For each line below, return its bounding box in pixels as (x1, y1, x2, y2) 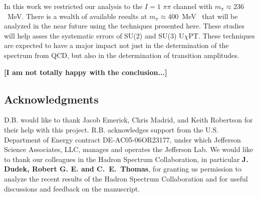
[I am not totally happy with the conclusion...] (4, 66, 167, 77)
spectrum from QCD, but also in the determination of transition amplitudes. (4, 49, 239, 60)
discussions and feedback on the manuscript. (4, 183, 140, 193)
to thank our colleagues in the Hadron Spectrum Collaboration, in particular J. (4, 153, 248, 164)
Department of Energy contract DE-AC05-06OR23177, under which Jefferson (4, 134, 241, 144)
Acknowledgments (4, 91, 99, 106)
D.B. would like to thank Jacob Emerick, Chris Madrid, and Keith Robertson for (4, 114, 253, 125)
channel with (173, 1, 213, 11)
